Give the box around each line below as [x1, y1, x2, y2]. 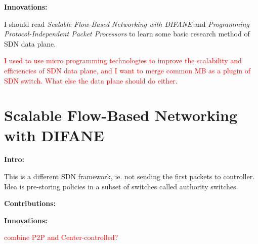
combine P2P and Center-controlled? [4, 232, 118, 242]
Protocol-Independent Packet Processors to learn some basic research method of [4, 28, 250, 39]
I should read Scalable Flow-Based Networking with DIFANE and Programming [4, 18, 249, 29]
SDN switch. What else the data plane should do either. [4, 75, 178, 86]
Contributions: [4, 198, 56, 209]
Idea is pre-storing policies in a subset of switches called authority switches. [4, 181, 238, 191]
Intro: [4, 154, 25, 165]
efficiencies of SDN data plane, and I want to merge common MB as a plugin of [4, 65, 251, 75]
